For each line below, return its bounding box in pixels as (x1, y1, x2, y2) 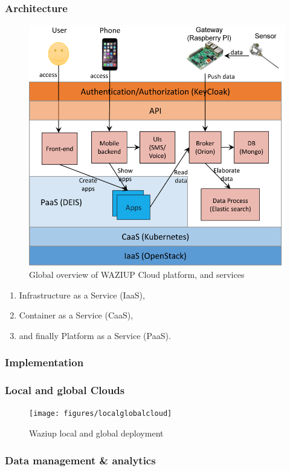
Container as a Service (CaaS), (19, 309, 134, 321)
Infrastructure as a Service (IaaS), (19, 288, 145, 301)
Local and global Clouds (5, 383, 125, 398)
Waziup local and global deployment (29, 427, 164, 440)
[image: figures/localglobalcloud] (29, 409, 172, 418)
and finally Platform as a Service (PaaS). (19, 329, 171, 341)
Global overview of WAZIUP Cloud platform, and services (29, 268, 245, 281)
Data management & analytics (5, 452, 156, 467)
